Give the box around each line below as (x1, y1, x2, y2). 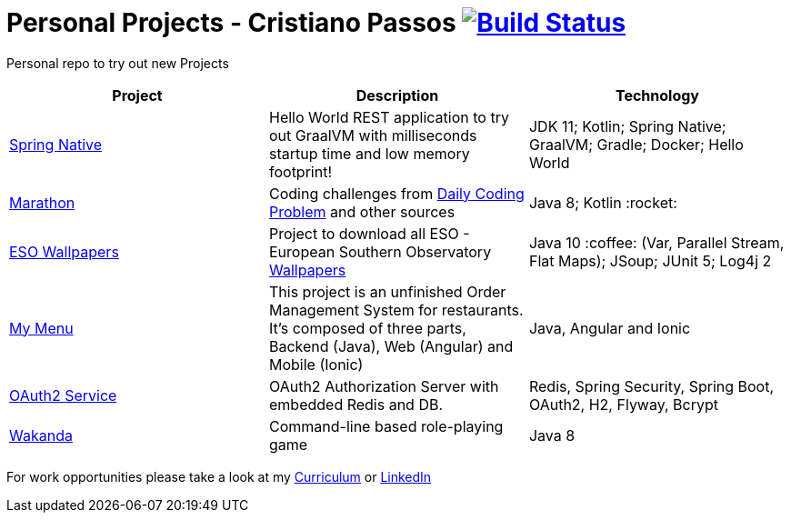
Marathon (9, 193, 75, 212)
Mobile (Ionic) (268, 355, 364, 374)
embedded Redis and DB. (268, 395, 444, 414)
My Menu (9, 318, 74, 337)
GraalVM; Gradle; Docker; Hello (528, 135, 744, 154)
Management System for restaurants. (268, 300, 524, 319)
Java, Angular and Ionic (528, 318, 691, 337)
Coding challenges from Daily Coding (268, 184, 525, 203)
